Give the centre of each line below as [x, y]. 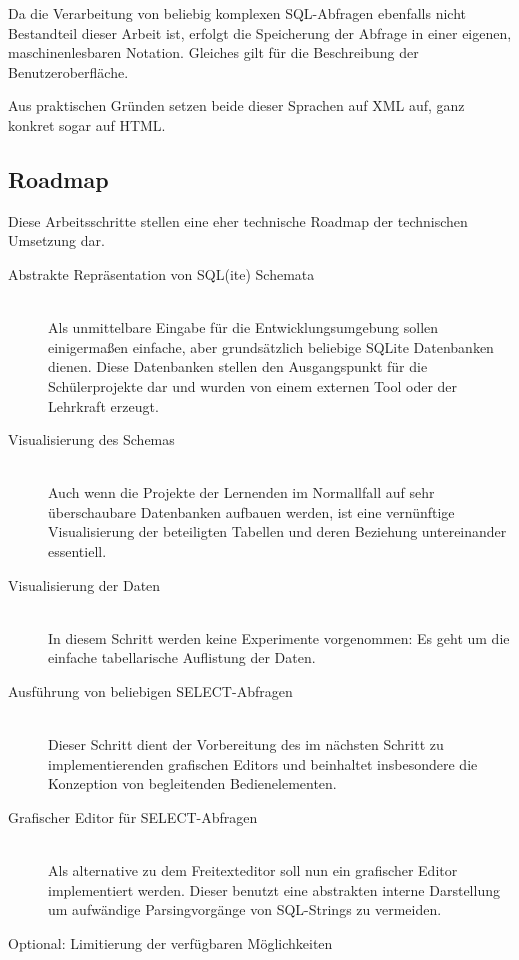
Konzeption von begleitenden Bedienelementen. [192, 783]
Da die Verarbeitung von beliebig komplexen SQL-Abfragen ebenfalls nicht [237, 13]
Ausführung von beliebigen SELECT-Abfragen [150, 691]
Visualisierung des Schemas [91, 439]
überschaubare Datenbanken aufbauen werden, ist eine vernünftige [251, 511]
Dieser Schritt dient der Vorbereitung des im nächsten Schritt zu [246, 744]
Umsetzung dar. [56, 240]
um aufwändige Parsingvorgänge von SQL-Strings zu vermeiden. [245, 909]
